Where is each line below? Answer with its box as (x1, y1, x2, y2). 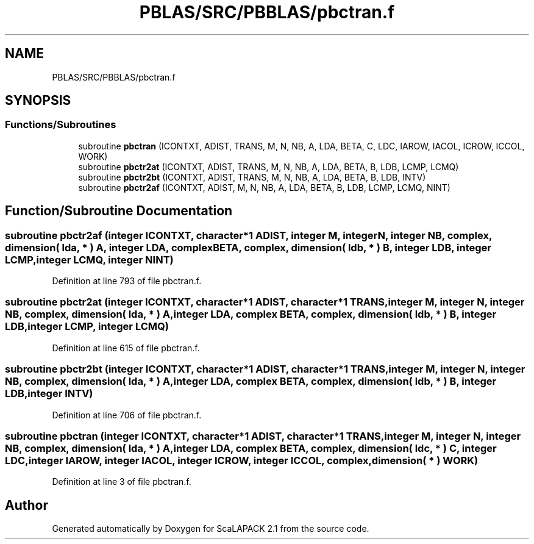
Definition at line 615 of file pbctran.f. (52, 342, 200, 353)
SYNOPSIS (5, 93, 71, 109)
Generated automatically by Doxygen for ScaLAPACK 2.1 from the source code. (52, 523, 369, 534)
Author (5, 497, 48, 513)
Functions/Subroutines (5, 118, 116, 131)
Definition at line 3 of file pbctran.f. (52, 476, 191, 487)
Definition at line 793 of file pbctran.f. (52, 276, 202, 287)
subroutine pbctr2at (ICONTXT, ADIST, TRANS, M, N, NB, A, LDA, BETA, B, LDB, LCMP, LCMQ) (78, 161, 459, 172)
